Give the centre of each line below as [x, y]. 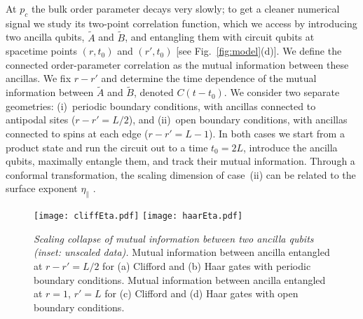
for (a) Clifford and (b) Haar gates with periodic [207, 266]
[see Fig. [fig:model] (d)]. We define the [259, 51]
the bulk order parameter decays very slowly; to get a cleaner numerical [185, 8]
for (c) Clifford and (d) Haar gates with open [201, 293]
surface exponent [42, 188]
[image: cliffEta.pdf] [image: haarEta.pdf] [138, 216]
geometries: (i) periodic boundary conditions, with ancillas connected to [161, 106]
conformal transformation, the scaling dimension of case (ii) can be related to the [181, 174]
